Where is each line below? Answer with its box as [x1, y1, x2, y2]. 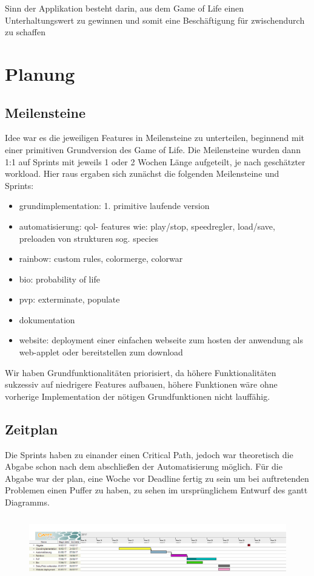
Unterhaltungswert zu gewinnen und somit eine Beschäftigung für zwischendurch [5, 13, 305, 26]
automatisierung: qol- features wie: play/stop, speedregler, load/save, [19, 219, 275, 232]
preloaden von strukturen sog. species [19, 231, 158, 244]
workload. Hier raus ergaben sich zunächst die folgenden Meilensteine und [5, 167, 279, 180]
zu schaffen [5, 26, 45, 38]
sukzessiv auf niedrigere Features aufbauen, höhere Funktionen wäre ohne [5, 378, 278, 391]
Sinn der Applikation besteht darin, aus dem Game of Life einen [5, 2, 244, 14]
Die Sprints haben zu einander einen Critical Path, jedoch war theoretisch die [5, 448, 293, 461]
